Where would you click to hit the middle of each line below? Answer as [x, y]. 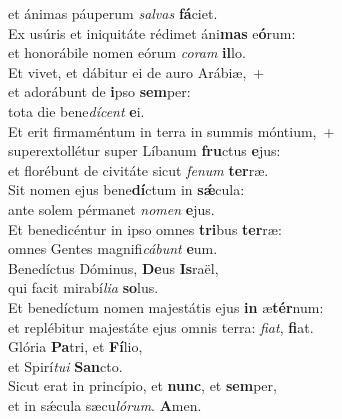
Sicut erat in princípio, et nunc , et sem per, [142, 385]
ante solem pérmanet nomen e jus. [111, 208]
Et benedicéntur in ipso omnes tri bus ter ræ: [145, 228]
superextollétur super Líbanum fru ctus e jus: [144, 150]
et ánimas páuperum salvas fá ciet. [113, 13]
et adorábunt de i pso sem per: [99, 91]
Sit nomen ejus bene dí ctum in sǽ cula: [126, 189]
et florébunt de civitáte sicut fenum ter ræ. [138, 169]
